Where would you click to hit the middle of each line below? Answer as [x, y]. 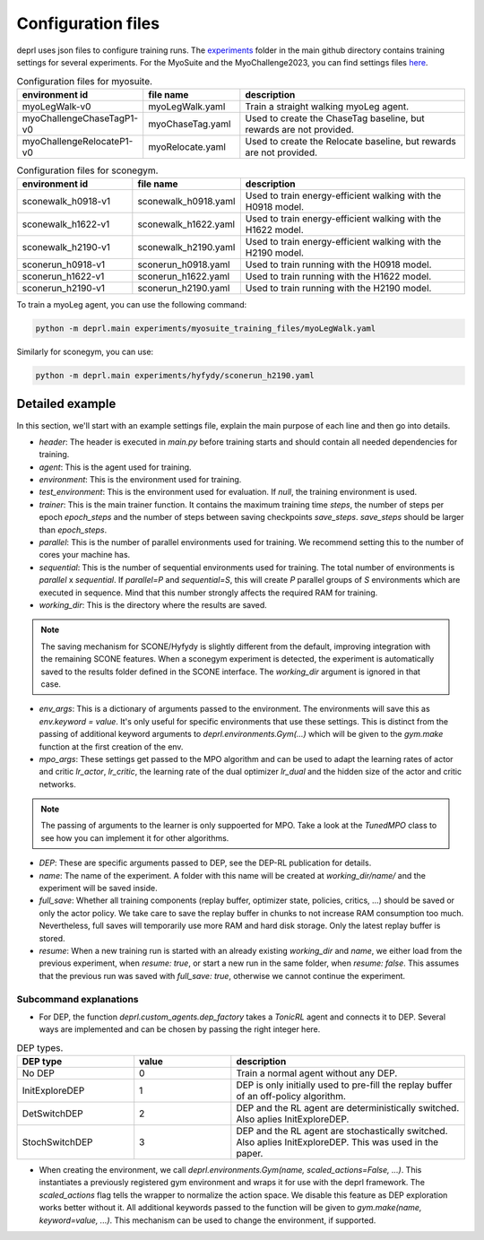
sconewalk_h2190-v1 [66, 247]
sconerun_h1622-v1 [63, 276]
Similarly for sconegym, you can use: [85, 352]
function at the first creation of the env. [111, 746]
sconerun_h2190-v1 [64, 289]
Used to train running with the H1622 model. [338, 276]
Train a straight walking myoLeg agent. [327, 106]
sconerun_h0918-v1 [64, 264]
